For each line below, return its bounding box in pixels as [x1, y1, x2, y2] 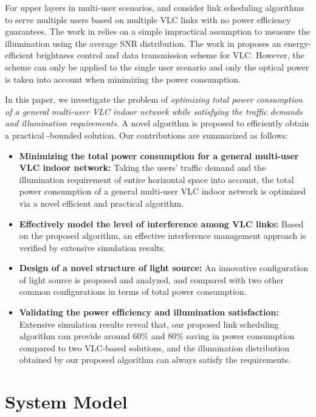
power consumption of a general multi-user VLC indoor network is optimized [19, 185, 306, 198]
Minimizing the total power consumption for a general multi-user [19, 149, 299, 162]
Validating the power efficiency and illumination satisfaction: [19, 306, 279, 319]
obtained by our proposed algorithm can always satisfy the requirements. [19, 353, 291, 366]
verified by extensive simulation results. [19, 241, 166, 253]
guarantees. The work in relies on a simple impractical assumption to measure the [5, 25, 310, 38]
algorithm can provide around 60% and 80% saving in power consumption [19, 329, 295, 342]
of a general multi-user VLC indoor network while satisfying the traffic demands [5, 105, 303, 117]
